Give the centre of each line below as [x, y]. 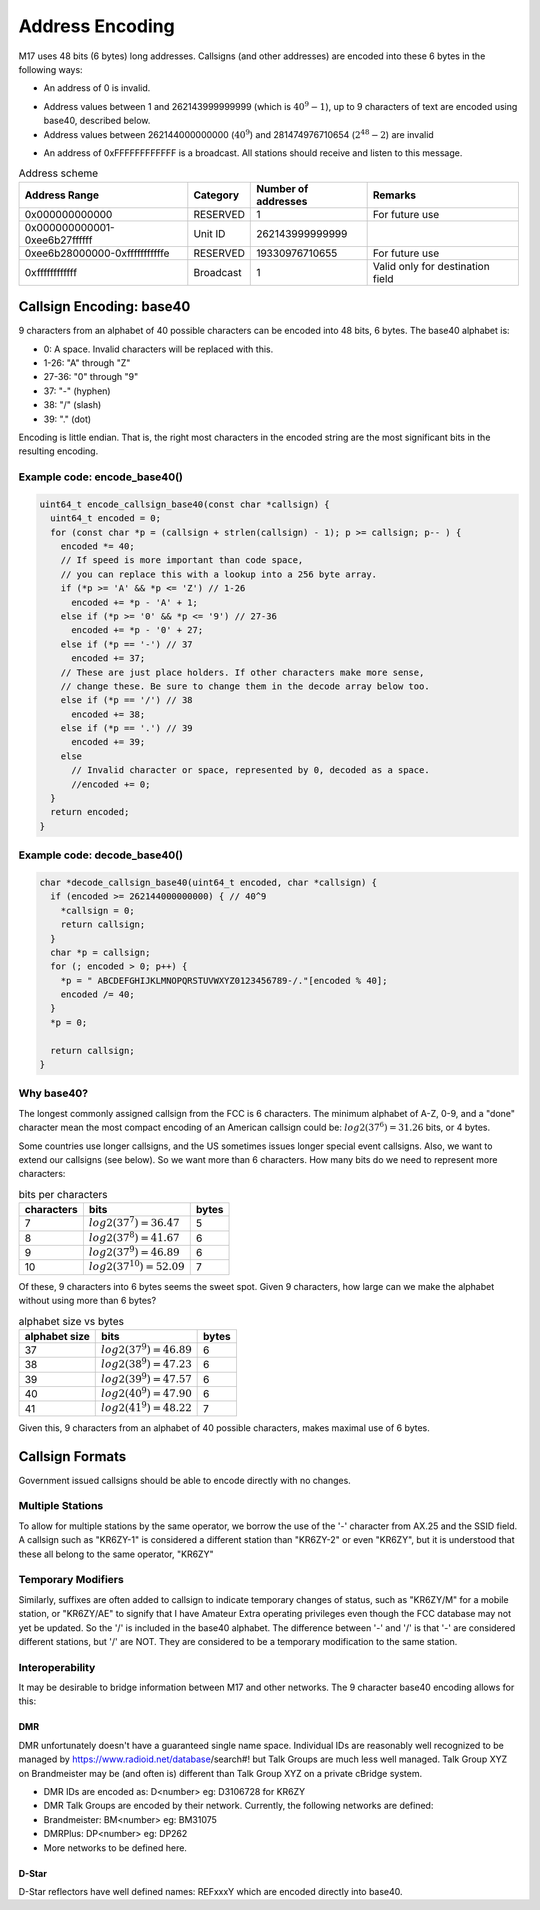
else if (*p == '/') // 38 [127, 700]
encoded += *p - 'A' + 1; [135, 602]
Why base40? [53, 1093]
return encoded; [90, 812]
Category [216, 195]
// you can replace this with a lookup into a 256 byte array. [219, 574]
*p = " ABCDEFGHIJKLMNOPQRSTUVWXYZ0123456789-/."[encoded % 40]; [224, 980]
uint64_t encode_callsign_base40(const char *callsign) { [184, 504]
